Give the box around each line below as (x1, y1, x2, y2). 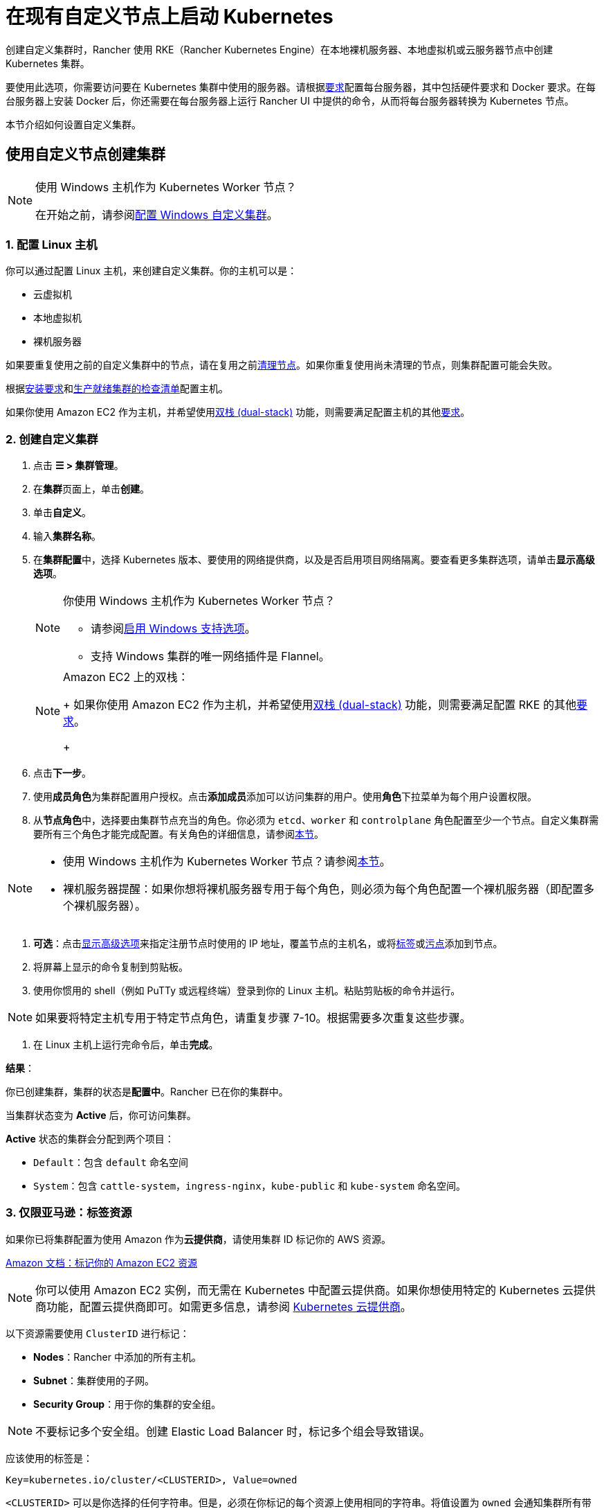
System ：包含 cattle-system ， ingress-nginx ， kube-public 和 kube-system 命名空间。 (33, 1180, 466, 1192)
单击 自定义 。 (33, 506, 91, 519)
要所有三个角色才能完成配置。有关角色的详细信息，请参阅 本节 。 (33, 828, 324, 840)
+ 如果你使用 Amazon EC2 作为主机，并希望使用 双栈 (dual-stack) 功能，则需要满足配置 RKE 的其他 (63, 698, 576, 712)
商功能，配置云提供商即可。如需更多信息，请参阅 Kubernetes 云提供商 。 (35, 1299, 412, 1314)
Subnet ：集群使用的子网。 (33, 1374, 154, 1386)
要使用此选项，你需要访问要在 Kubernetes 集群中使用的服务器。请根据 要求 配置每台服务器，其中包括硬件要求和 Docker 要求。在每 (6, 80, 596, 93)
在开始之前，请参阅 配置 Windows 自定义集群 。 (35, 207, 278, 222)
